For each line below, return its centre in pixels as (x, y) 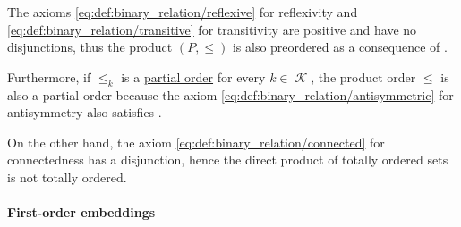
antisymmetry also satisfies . (85, 112)
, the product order (363, 76)
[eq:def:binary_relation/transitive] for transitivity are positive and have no (212, 29)
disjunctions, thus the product (90, 47)
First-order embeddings (81, 212)
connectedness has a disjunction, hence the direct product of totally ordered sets (228, 160)
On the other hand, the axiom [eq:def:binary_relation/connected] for (196, 142)
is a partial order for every (193, 76)
